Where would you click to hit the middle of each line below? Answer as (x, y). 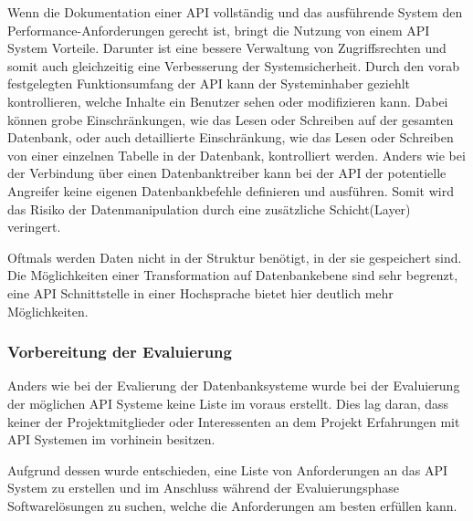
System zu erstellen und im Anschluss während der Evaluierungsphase (204, 488)
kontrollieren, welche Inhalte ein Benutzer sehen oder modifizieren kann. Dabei (228, 101)
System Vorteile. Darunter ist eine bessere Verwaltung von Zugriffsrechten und (227, 48)
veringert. (34, 227)
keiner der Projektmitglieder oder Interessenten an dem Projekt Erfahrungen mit (234, 421)
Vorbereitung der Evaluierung (120, 352)
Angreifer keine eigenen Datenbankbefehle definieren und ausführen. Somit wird (231, 190)
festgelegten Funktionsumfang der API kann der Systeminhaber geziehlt (209, 83)
